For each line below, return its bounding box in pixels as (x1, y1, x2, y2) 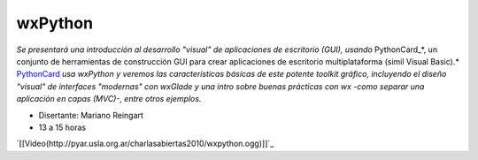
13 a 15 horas (38, 122, 87, 133)
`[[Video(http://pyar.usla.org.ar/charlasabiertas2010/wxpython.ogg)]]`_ (16, 138, 274, 149)
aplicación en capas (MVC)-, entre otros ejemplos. (16, 94, 202, 104)
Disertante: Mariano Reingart (38, 110, 143, 120)
